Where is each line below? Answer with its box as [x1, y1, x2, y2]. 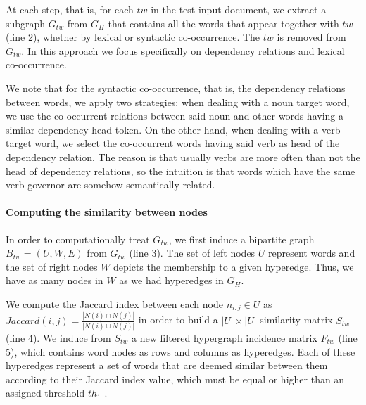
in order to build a [138, 312, 218, 327]
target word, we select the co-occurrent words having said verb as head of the [6, 136, 340, 150]
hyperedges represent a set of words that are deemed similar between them [6, 358, 328, 373]
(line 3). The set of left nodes [129, 245, 255, 260]
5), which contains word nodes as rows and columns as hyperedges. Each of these [6, 344, 355, 359]
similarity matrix [260, 312, 333, 327]
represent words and [268, 245, 355, 260]
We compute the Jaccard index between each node [6, 296, 223, 311]
